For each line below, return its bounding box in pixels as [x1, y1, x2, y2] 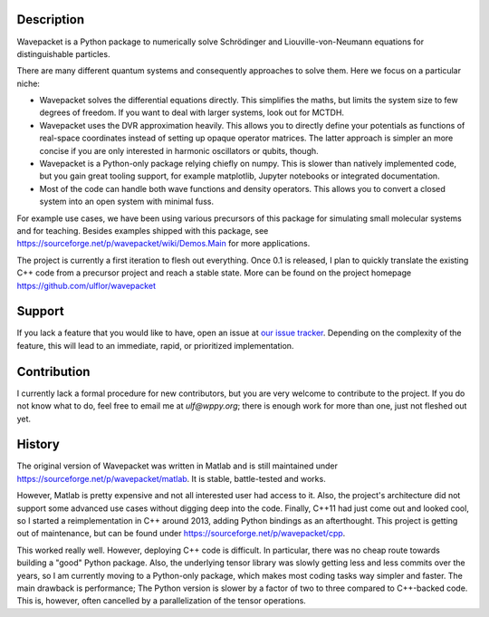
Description [16, 12, 85, 27]
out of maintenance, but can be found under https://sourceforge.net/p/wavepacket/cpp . [16, 528, 346, 539]
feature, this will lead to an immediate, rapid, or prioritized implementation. [16, 340, 294, 351]
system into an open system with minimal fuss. [39, 196, 215, 207]
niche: [16, 78, 41, 89]
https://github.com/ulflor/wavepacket [16, 280, 156, 291]
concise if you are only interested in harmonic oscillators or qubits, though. [39, 145, 319, 156]
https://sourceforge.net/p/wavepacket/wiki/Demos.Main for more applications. [16, 238, 311, 249]
